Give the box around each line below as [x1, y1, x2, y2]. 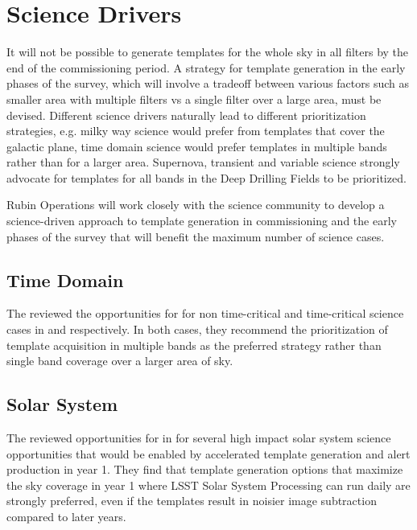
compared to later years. [6, 508, 126, 524]
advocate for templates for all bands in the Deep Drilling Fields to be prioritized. [6, 169, 407, 186]
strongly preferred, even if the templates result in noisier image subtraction [6, 492, 377, 509]
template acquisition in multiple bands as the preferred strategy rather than [6, 336, 382, 353]
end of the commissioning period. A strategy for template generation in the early [6, 59, 406, 76]
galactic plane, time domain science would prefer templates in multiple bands [6, 138, 387, 154]
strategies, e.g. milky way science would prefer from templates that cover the [6, 122, 385, 139]
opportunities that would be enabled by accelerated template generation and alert [6, 445, 411, 462]
